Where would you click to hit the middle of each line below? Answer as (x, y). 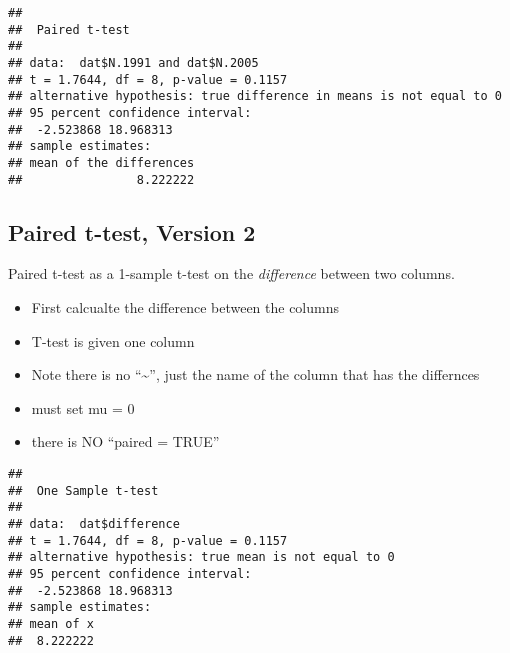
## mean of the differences (101, 162)
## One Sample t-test (83, 490)
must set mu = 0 (83, 407)
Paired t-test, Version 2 (132, 231)
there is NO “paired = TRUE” (125, 441)
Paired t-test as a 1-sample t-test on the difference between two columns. (231, 273)
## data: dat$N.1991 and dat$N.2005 (133, 62)
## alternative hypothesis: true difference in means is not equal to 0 (255, 96)
